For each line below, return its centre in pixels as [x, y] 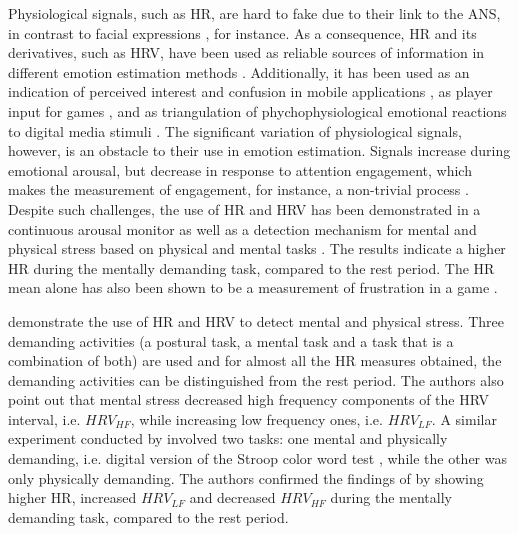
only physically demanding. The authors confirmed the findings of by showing [246, 477]
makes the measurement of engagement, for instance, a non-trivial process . [238, 189]
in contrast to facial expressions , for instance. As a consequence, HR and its [242, 32]
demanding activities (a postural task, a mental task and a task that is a [231, 340]
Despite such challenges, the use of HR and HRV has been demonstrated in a [244, 208]
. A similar [464, 418]
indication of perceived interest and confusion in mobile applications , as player [250, 91]
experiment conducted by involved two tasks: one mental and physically [228, 438]
